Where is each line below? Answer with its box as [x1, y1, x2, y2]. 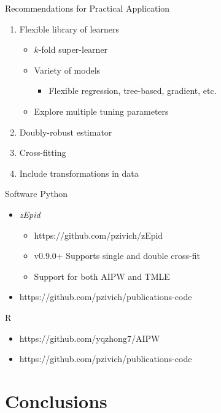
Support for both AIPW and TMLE [34, 269, 170, 282]
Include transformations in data [19, 166, 139, 179]
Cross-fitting [19, 146, 66, 159]
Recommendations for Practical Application [5, 2, 170, 14]
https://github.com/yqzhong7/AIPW [19, 331, 160, 344]
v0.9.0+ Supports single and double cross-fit [34, 249, 200, 262]
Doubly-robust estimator [19, 125, 112, 138]
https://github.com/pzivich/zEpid [34, 228, 163, 241]
